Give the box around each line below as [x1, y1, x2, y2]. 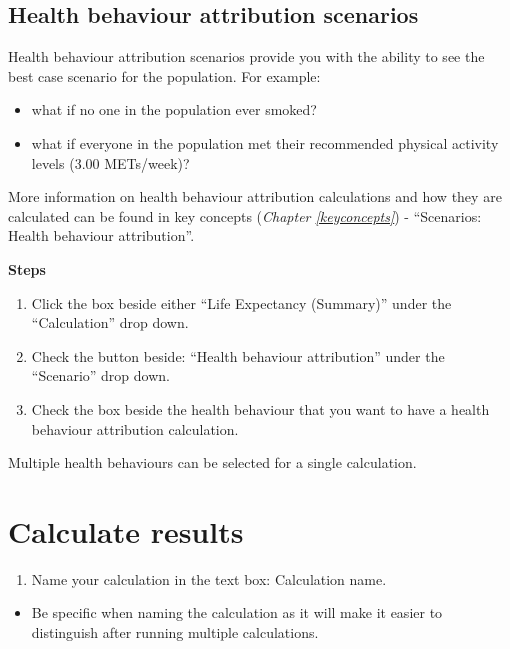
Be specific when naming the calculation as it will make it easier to [31, 602, 443, 623]
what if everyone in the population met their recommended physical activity [31, 132, 499, 153]
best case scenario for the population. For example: [8, 65, 321, 86]
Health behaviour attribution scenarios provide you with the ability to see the [8, 46, 485, 67]
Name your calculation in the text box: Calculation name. [31, 568, 387, 589]
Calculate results [8, 510, 244, 551]
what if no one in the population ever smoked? [31, 99, 317, 120]
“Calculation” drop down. [31, 312, 189, 333]
